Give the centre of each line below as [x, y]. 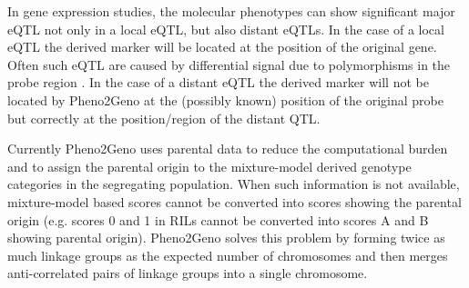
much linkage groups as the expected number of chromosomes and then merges [228, 255]
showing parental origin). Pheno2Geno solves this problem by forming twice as [226, 238]
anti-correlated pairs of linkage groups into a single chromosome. [188, 273]
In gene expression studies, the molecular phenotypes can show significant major [231, 11]
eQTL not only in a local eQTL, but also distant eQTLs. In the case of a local [226, 29]
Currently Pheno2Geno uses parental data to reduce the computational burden [228, 149]
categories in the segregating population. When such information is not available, [234, 184]
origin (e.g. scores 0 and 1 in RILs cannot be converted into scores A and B [218, 219]
